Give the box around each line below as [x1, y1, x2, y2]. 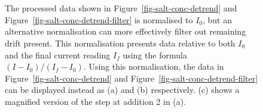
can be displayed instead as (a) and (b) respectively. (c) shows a [5, 83, 240, 96]
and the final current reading [5, 48, 111, 61]
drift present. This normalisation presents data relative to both [5, 36, 236, 49]
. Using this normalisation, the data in [83, 60, 224, 73]
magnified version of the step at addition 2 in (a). [5, 95, 186, 107]
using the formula [123, 48, 187, 61]
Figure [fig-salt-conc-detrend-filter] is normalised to [5, 13, 193, 26]
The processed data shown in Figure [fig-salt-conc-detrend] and [5, 2, 237, 14]
